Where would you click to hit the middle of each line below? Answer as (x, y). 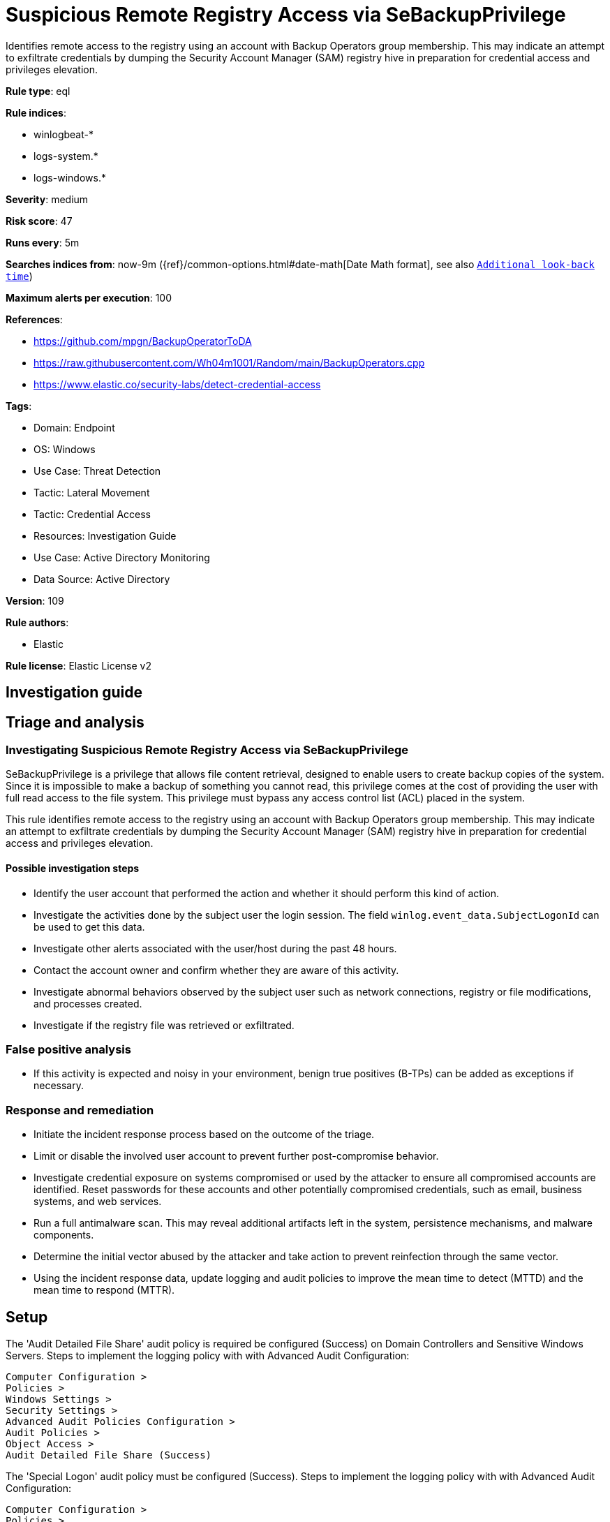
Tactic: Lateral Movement (92, 492)
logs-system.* (66, 156)
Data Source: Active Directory (102, 579)
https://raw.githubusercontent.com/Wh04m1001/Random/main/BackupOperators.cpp (229, 362)
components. (64, 1235)
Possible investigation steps (73, 868)
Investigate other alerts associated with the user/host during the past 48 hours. (215, 948)
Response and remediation (80, 1110)
